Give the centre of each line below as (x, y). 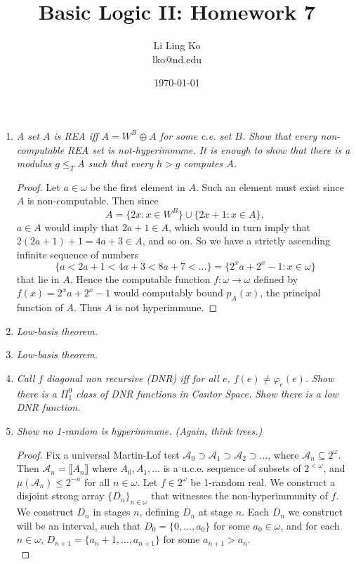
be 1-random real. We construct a (263, 481)
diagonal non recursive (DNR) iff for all (133, 378)
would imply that (82, 227)
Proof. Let (38, 186)
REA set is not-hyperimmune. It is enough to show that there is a (209, 149)
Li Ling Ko (177, 45)
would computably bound (168, 293)
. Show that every (279, 135)
